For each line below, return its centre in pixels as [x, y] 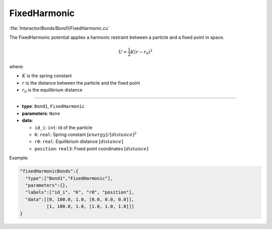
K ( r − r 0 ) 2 [142, 52]
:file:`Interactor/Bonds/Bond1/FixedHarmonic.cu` [59, 28]
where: [17, 66]
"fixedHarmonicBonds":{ [49, 171]
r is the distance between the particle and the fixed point [81, 83]
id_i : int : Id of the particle [63, 127]
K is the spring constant [47, 76]
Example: [19, 158]
